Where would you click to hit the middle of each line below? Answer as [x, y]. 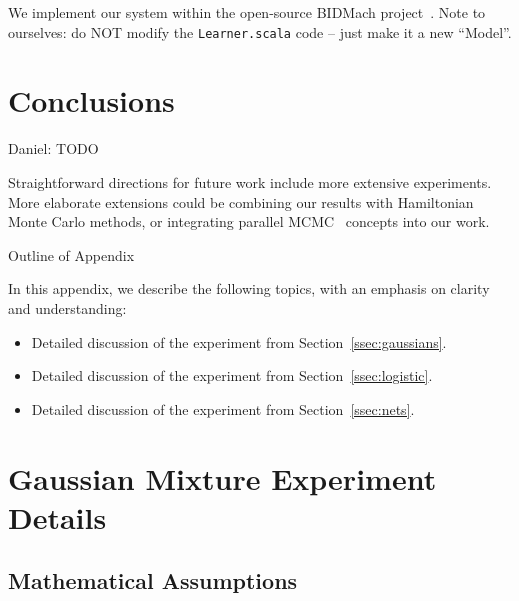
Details [57, 516]
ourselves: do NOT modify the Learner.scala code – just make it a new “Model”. [260, 31]
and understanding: [67, 307]
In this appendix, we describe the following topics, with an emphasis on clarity [249, 288]
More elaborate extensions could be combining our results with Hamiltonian [241, 201]
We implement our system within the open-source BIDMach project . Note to [247, 12]
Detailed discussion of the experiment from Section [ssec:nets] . [223, 408]
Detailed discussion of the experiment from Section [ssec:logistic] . [232, 375]
